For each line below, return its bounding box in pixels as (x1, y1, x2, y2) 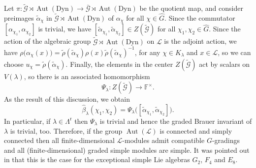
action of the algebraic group (4, 36, 91, 46)
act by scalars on (199, 58, 250, 69)
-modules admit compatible (122, 135, 205, 145)
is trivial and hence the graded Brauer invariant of (99, 115, 252, 126)
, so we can (218, 47, 251, 57)
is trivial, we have (38, 24, 92, 34)
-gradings (212, 135, 240, 145)
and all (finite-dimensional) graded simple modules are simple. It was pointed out (4, 144, 250, 155)
